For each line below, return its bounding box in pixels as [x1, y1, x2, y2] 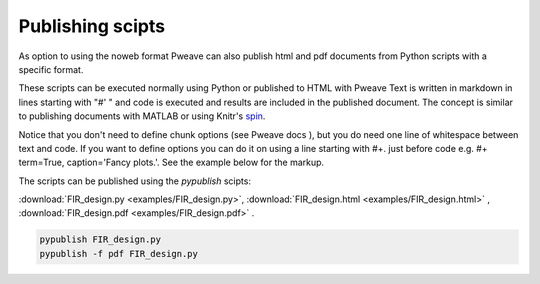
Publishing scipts [18, 15, 165, 37]
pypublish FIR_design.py [39, 234, 162, 245]
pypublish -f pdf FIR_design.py [39, 248, 199, 259]
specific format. [18, 63, 84, 75]
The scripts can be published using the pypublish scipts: [18, 175, 252, 187]
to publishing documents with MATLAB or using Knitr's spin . [18, 110, 266, 122]
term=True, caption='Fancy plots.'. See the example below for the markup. [18, 156, 325, 169]
